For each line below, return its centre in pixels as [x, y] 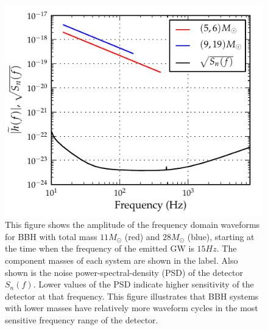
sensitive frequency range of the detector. [82, 320]
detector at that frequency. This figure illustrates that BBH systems [132, 296]
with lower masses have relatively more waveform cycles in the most [132, 308]
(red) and [142, 236]
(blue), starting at [221, 236]
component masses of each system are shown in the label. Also [122, 260]
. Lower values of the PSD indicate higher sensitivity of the [143, 284]
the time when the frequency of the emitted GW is [100, 248]
